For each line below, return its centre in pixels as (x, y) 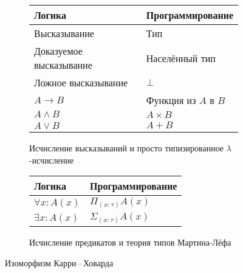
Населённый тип (181, 58)
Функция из (171, 100)
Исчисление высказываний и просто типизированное (127, 148)
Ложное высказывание (81, 82)
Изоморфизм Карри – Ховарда (59, 263)
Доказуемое (58, 51)
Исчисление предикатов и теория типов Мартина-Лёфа (130, 242)
